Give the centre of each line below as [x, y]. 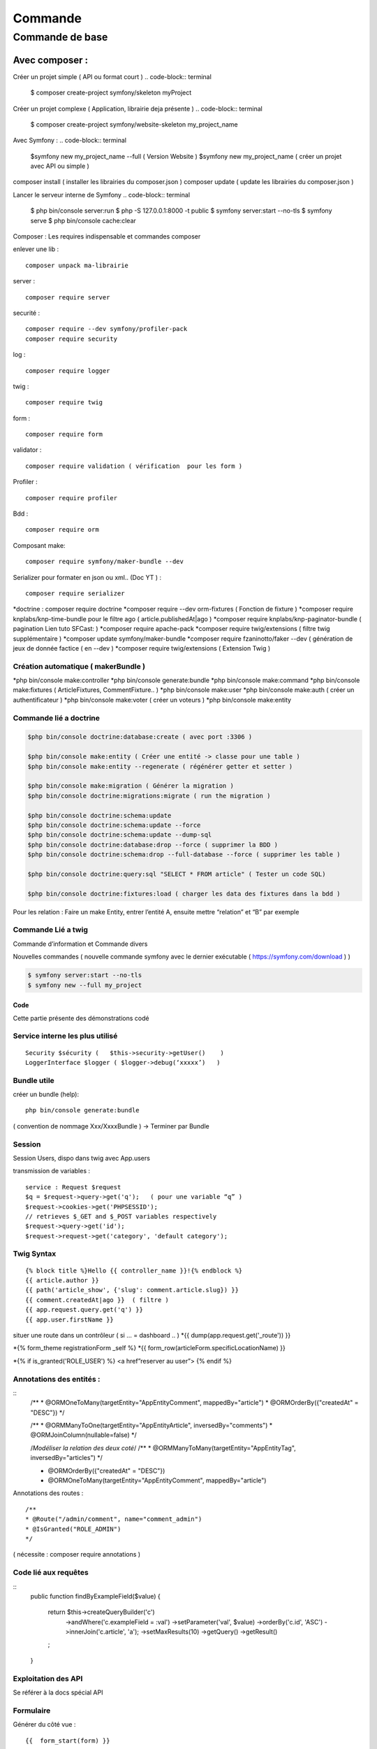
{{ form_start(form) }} [68, 1741]
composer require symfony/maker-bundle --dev [105, 562]
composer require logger [68, 370]
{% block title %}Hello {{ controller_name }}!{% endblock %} [134, 1270]
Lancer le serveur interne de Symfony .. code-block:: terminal [102, 194]
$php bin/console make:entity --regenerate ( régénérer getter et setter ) [160, 766]
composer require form [64, 434]
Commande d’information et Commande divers [80, 944]
